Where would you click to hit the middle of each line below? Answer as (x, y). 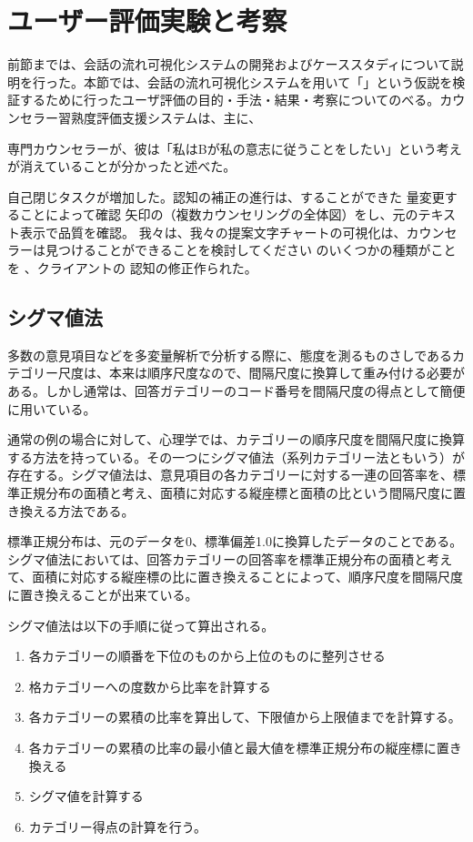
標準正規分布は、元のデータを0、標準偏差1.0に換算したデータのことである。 (235, 541)
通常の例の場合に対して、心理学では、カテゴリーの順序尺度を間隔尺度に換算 (236, 439)
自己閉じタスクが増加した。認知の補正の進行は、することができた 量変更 (226, 196)
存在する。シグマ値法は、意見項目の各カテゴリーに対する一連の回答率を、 (230, 475)
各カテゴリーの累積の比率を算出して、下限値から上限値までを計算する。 (245, 717)
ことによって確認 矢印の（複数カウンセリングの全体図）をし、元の (219, 214)
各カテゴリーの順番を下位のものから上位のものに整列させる (207, 656)
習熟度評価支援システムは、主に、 (160, 117)
